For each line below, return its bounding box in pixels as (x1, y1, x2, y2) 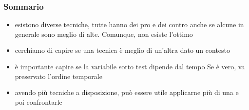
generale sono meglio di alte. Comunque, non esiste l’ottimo (15, 29, 193, 39)
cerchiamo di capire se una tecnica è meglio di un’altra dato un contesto (15, 45, 230, 55)
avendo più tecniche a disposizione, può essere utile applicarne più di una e (15, 87, 239, 97)
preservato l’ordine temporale (15, 71, 102, 81)
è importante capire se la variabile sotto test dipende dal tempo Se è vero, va (15, 62, 245, 71)
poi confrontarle (15, 96, 62, 107)
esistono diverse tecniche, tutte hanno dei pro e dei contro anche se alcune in (15, 19, 244, 30)
